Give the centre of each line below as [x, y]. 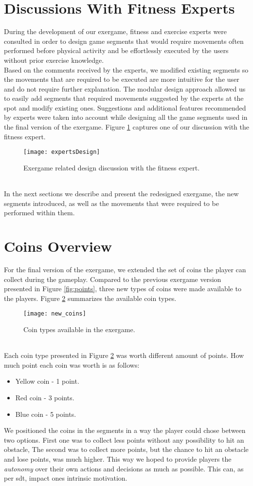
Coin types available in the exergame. [79, 329]
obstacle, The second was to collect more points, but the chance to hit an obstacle [126, 449]
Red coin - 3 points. [45, 397]
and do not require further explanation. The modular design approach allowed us [125, 88]
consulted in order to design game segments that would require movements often [124, 41]
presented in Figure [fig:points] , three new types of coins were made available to [123, 289]
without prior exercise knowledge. [54, 60]
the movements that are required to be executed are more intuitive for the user [122, 79]
